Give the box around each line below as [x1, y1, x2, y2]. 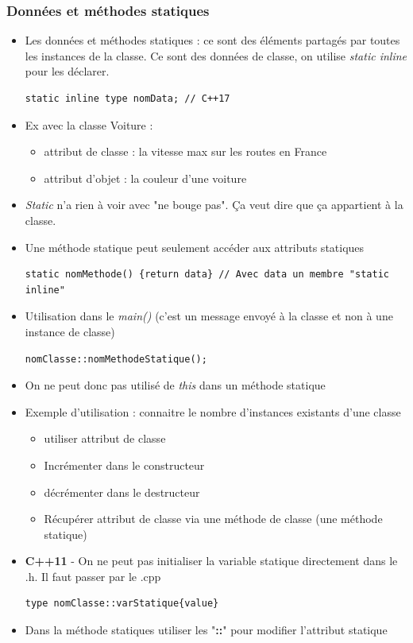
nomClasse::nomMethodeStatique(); [25, 353, 207, 365]
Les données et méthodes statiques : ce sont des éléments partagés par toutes [25, 32, 400, 48]
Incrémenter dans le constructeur [44, 456, 205, 473]
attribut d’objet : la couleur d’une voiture [44, 169, 247, 186]
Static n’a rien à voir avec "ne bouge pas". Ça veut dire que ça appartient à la [25, 196, 403, 213]
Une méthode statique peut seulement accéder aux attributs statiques [25, 238, 365, 255]
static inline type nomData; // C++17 [25, 93, 230, 104]
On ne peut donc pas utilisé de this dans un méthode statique [25, 377, 326, 393]
